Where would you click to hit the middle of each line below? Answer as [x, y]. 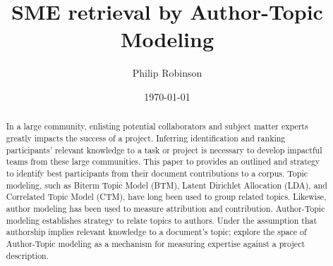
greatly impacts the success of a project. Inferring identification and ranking [146, 138]
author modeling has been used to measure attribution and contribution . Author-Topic [165, 208]
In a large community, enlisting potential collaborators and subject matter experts [157, 126]
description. [28, 255]
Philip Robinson [167, 73]
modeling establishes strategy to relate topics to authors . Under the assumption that [162, 220]
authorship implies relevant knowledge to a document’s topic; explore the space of [156, 232]
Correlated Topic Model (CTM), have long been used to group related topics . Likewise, [166, 197]
